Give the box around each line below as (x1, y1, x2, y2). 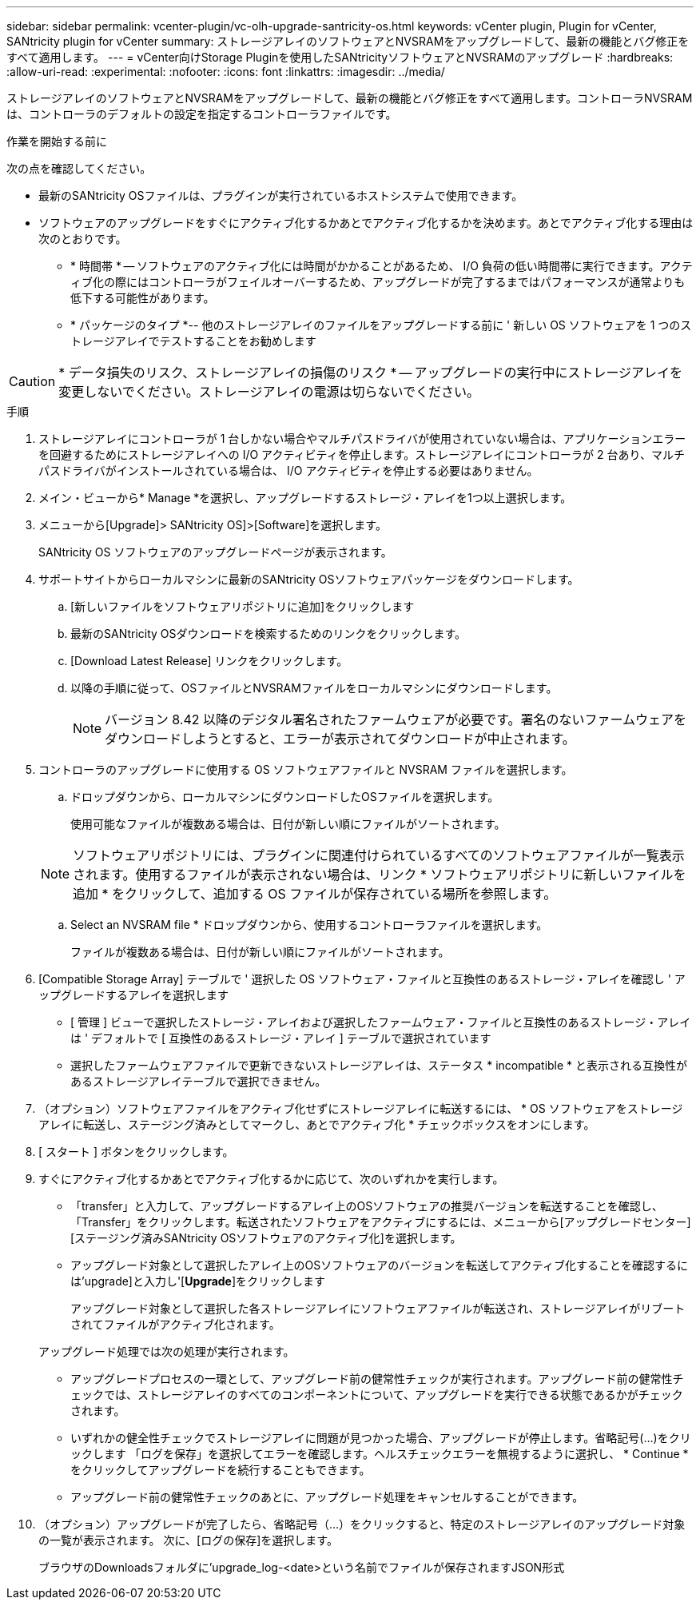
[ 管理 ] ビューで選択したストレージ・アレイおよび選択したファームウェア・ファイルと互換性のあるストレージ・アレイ (70, 1015, 691, 1029)
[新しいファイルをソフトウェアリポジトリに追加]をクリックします (70, 600, 415, 613)
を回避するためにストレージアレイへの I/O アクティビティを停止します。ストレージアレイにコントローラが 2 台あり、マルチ (38, 448, 685, 461)
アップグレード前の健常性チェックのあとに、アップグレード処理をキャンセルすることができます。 (70, 1490, 584, 1504)
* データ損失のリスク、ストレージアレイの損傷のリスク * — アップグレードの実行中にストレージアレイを (58, 365, 683, 381)
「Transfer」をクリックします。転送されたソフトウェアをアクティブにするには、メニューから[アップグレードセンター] (70, 1215, 691, 1229)
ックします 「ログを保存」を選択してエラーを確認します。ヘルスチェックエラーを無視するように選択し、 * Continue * (70, 1447, 689, 1461)
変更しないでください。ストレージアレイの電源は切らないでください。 (58, 384, 480, 400)
